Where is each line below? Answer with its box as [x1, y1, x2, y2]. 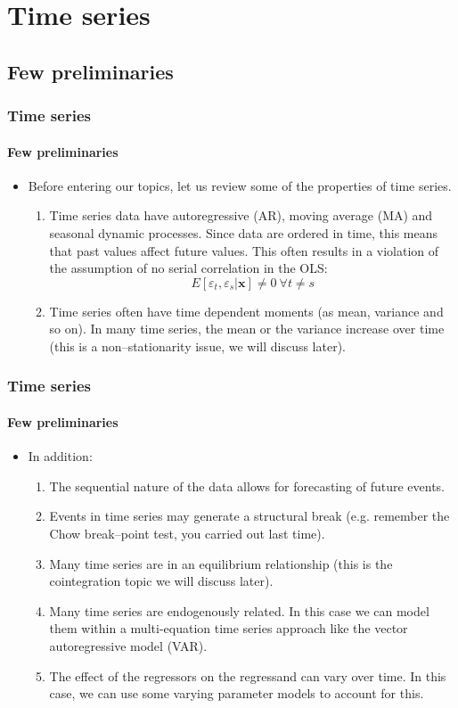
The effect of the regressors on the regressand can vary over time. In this [49, 666, 446, 685]
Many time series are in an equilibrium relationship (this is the [49, 554, 393, 572]
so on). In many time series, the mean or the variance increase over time [49, 319, 445, 338]
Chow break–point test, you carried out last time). [49, 523, 325, 542]
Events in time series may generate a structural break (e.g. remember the [49, 506, 450, 525]
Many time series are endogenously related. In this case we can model [49, 601, 429, 620]
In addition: [28, 447, 93, 465]
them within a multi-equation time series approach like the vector [49, 619, 408, 638]
